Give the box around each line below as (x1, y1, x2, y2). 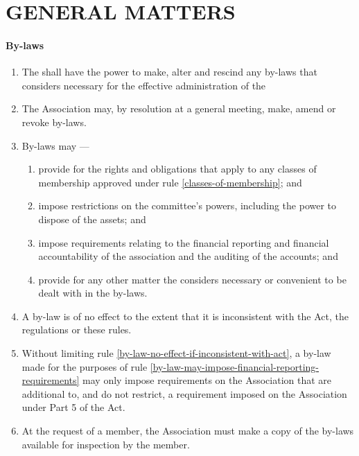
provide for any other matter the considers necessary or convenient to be (38, 272, 347, 286)
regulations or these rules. (21, 322, 132, 337)
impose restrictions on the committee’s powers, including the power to (38, 198, 337, 213)
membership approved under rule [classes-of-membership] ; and (38, 175, 302, 189)
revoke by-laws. (21, 114, 87, 129)
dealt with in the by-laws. (38, 286, 148, 300)
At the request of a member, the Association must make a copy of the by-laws (21, 423, 354, 438)
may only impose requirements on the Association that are (82, 373, 332, 387)
